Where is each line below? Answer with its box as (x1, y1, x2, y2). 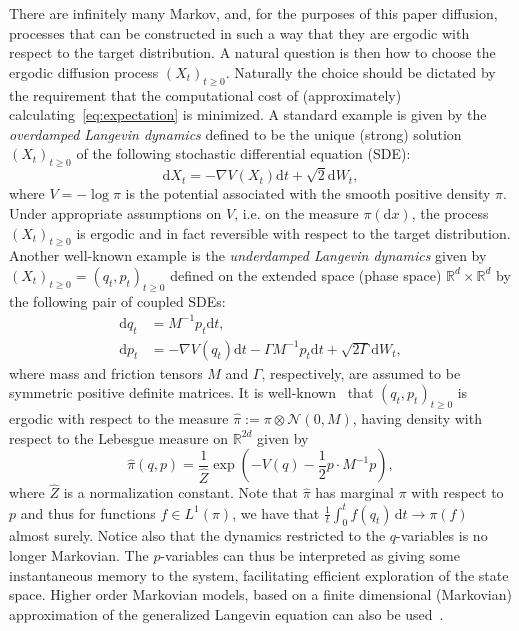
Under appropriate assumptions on (9, 202, 222, 223)
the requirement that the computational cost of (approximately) (9, 84, 402, 105)
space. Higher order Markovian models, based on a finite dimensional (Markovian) (9, 584, 512, 605)
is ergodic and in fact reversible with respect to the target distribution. (76, 222, 511, 243)
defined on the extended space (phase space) (170, 264, 442, 285)
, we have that (232, 502, 320, 523)
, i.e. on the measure (234, 202, 359, 223)
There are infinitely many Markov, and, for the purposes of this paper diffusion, (9, 3, 498, 23)
